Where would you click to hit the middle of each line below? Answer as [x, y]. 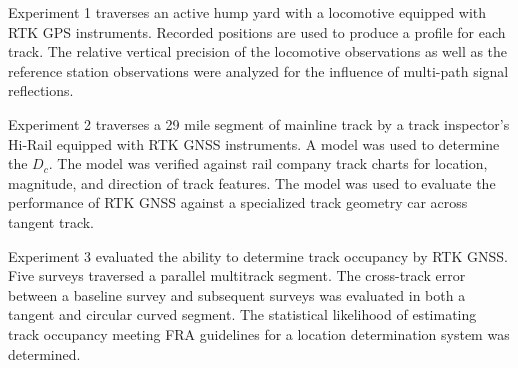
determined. [44, 353]
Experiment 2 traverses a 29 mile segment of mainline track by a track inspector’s [259, 123]
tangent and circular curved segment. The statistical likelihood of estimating [242, 314]
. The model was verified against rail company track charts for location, [268, 163]
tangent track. [51, 221]
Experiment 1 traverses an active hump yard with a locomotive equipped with [247, 12]
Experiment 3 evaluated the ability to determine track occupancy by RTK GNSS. [258, 255]
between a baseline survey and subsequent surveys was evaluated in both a [237, 294]
